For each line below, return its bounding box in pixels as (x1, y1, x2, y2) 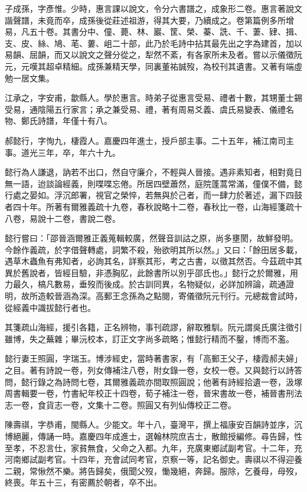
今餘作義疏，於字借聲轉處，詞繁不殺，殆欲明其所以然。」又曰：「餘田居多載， (5, 243, 302, 255)
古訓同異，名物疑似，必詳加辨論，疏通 (136, 278, 286, 290)
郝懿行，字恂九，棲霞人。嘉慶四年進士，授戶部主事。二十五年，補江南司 (5, 134, 286, 146)
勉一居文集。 (5, 71, 54, 84)
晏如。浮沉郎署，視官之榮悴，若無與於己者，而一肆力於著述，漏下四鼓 (29, 189, 302, 201)
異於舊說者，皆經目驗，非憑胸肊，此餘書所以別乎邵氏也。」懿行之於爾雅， (5, 266, 290, 278)
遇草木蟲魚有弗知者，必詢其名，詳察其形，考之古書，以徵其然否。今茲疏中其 (5, 255, 302, 267)
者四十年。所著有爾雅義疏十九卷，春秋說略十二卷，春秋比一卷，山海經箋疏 (5, 200, 294, 212)
